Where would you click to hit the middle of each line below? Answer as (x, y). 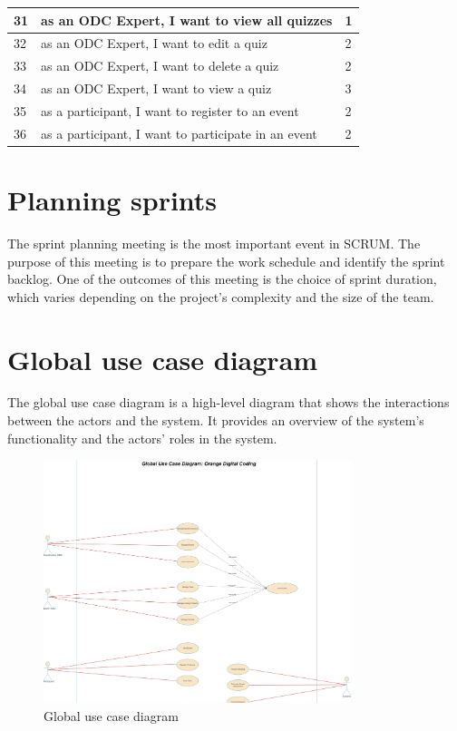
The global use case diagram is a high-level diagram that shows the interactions (228, 402)
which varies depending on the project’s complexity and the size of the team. (221, 296)
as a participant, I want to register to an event (170, 110)
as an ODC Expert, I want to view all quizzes (187, 19)
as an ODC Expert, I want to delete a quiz (160, 66)
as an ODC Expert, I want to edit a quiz (154, 43)
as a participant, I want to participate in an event (179, 133)
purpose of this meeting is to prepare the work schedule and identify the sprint (226, 261)
